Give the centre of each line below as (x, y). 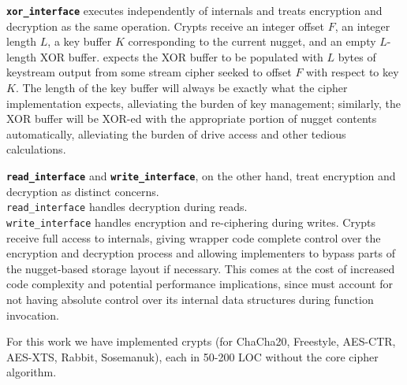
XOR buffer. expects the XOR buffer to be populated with (181, 56)
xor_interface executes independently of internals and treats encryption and (194, 10)
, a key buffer (80, 41)
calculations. (36, 149)
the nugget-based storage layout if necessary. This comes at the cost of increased (201, 268)
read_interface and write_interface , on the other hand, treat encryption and (201, 176)
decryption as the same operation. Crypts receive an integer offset (165, 26)
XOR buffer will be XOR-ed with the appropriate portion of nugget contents (192, 118)
